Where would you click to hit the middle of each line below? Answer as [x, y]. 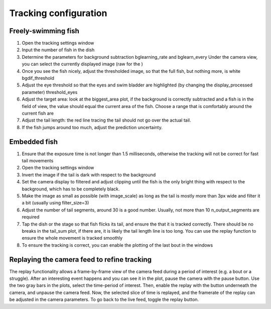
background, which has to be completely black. [71, 189]
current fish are [38, 113]
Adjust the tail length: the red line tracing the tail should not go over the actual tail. [106, 120]
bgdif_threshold [38, 78]
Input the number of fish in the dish [58, 50]
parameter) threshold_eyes [50, 92]
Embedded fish [33, 141]
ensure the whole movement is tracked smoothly [72, 238]
